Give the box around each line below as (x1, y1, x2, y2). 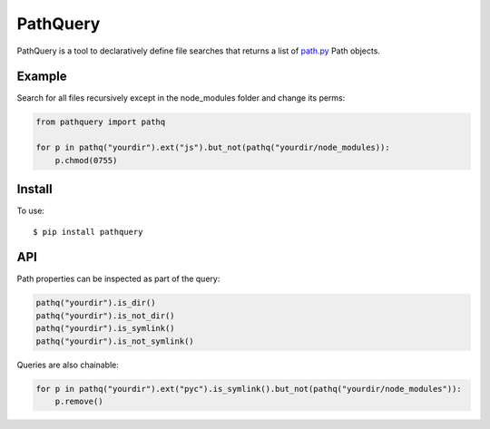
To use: (16, 205, 45, 217)
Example (16, 69, 67, 84)
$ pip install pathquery (33, 227, 143, 237)
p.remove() (54, 395, 103, 406)
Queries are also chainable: (16, 359, 120, 370)
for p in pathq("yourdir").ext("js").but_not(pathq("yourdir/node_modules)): (35, 142, 390, 153)
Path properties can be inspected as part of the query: (16, 273, 220, 285)
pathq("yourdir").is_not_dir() (35, 310, 176, 321)
